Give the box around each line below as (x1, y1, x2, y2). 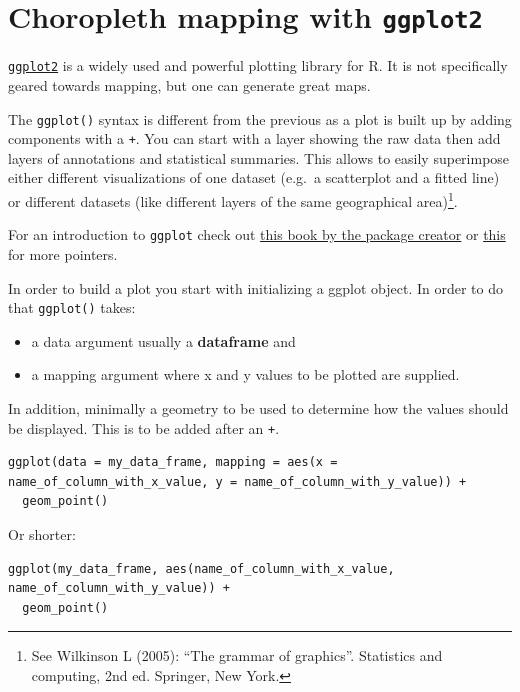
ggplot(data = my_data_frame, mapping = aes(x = (8, 455, 338, 470)
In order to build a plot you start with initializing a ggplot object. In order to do (8, 277, 503, 298)
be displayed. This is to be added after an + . (8, 417, 280, 438)
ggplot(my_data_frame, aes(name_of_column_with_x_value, (8, 561, 395, 576)
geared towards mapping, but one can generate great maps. (8, 74, 371, 95)
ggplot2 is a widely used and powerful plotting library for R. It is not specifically (8, 55, 508, 76)
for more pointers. (8, 243, 118, 264)
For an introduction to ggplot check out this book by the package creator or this (8, 224, 506, 245)
